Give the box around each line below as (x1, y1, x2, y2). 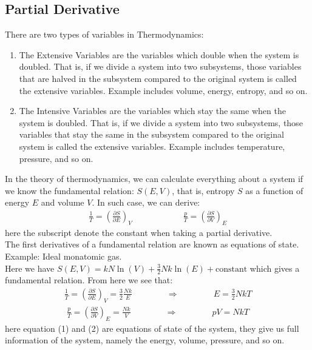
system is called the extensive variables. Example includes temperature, (19, 140, 285, 152)
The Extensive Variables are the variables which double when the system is (19, 48, 299, 61)
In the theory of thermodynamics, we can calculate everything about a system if (5, 172, 304, 185)
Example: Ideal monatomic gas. (5, 249, 122, 262)
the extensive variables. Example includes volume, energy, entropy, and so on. (19, 84, 308, 96)
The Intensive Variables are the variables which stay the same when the (19, 104, 286, 117)
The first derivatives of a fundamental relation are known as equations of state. (5, 238, 299, 251)
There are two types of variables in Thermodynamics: (5, 28, 204, 41)
